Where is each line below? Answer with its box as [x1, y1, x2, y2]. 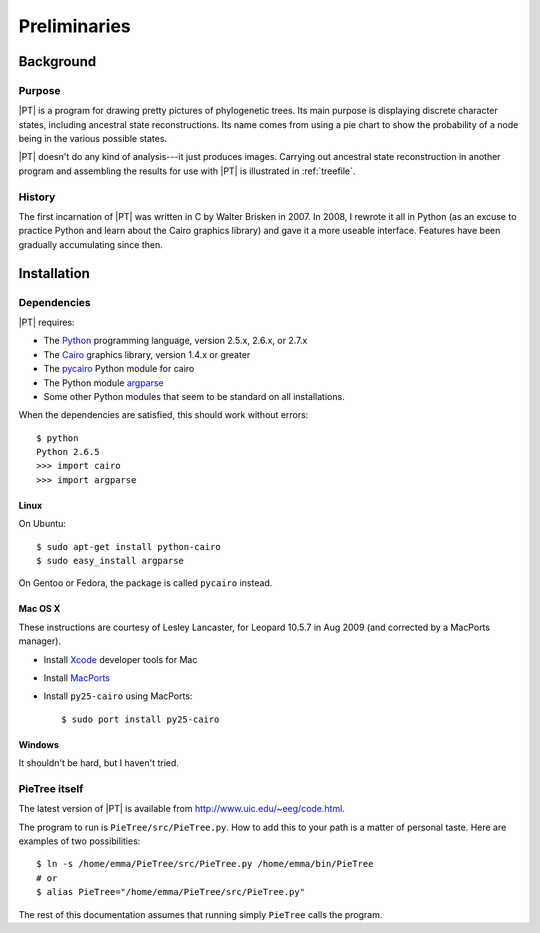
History [18, 190, 56, 204]
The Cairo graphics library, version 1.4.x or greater [43, 348, 251, 360]
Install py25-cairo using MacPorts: [43, 690, 193, 702]
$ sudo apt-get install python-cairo [36, 541, 222, 552]
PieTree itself [18, 781, 84, 795]
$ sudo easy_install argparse [36, 555, 185, 567]
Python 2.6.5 [36, 446, 100, 458]
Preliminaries [18, 15, 132, 37]
